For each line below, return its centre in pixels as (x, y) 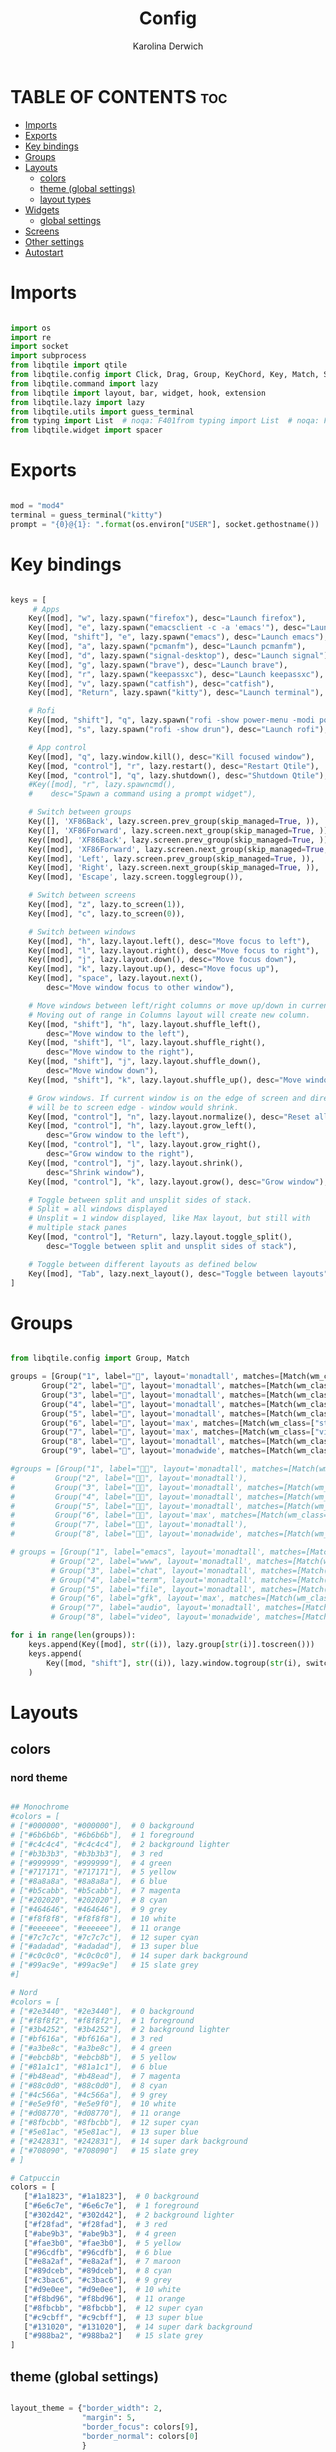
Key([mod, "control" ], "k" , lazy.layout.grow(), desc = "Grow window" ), (178, 1182)
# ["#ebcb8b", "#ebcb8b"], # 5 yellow (93, 2058)
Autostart (44, 252)
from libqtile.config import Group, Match (100, 1358)
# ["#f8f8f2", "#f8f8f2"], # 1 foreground (102, 2020)
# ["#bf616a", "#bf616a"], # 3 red (86, 2039)
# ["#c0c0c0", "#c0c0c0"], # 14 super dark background (129, 1956)
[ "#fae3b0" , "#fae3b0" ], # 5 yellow (102, 2243)
